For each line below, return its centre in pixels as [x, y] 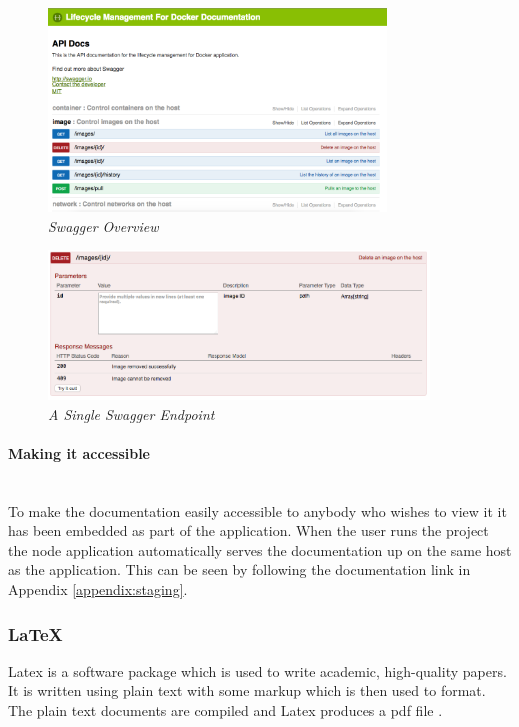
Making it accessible [79, 452]
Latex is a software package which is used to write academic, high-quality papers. [257, 670]
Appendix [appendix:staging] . [98, 589]
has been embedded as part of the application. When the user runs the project [248, 530]
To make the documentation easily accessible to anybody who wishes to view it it [257, 510]
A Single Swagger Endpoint [131, 413]
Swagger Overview [103, 225]
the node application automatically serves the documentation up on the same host [260, 549]
